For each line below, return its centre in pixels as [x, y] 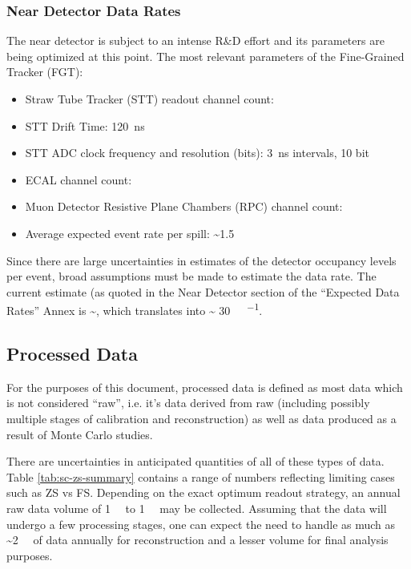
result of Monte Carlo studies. [80, 434]
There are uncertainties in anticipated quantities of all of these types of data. [195, 461]
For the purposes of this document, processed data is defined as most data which [205, 387]
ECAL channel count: [79, 179]
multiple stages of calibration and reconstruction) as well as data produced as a [201, 418]
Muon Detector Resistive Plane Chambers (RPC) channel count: [184, 206]
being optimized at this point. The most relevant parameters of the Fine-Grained [205, 56]
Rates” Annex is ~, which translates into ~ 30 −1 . [135, 309]
